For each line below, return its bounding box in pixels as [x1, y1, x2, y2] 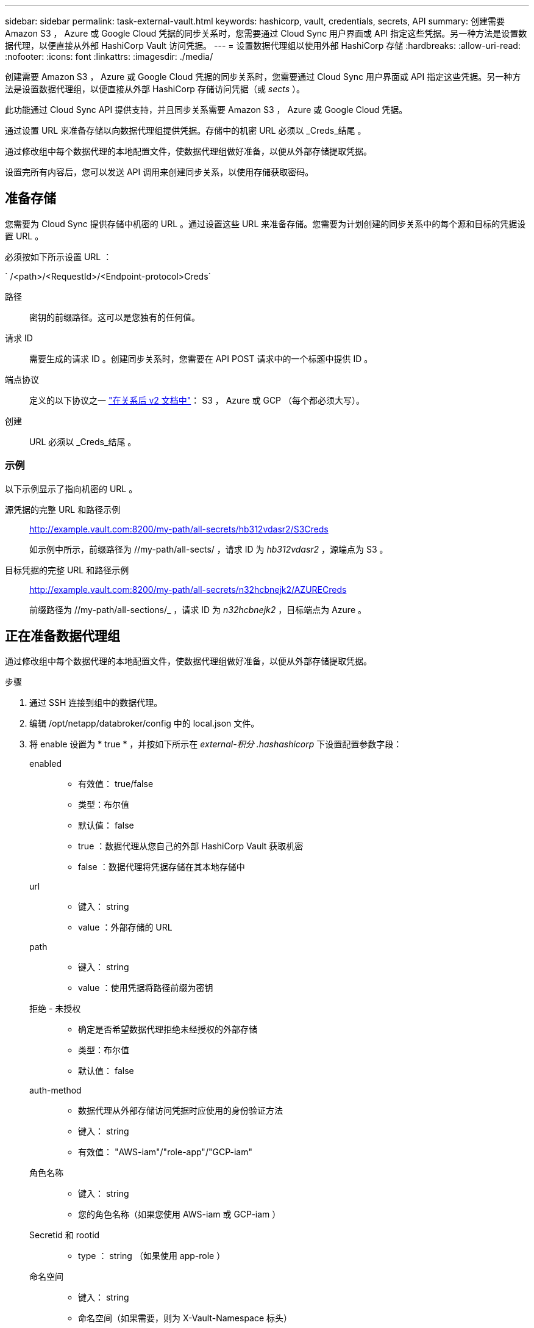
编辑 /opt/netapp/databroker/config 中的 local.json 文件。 [29, 718, 260, 729]
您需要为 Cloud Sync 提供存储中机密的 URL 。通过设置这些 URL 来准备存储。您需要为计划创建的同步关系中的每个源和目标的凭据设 [5, 218, 526, 229]
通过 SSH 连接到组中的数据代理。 [29, 697, 163, 708]
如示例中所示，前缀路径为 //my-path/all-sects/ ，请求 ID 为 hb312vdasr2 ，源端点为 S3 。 [29, 543, 388, 554]
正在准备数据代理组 [5, 628, 120, 644]
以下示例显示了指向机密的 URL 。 [5, 483, 138, 494]
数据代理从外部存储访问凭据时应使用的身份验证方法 [78, 1105, 283, 1116]
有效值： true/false [78, 778, 154, 789]
